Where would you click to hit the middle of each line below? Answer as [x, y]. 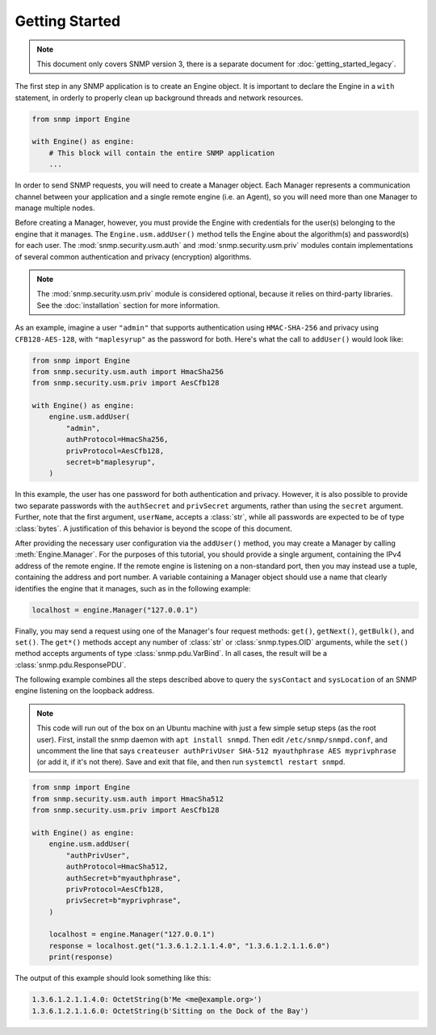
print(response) [81, 957]
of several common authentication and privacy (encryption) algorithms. [133, 257]
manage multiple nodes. [55, 208]
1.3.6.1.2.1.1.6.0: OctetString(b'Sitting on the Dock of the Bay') [170, 1011]
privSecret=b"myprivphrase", [124, 900]
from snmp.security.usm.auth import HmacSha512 [128, 799]
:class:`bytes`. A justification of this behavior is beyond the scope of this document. [153, 528]
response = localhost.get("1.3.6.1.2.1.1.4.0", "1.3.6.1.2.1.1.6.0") [189, 946]
